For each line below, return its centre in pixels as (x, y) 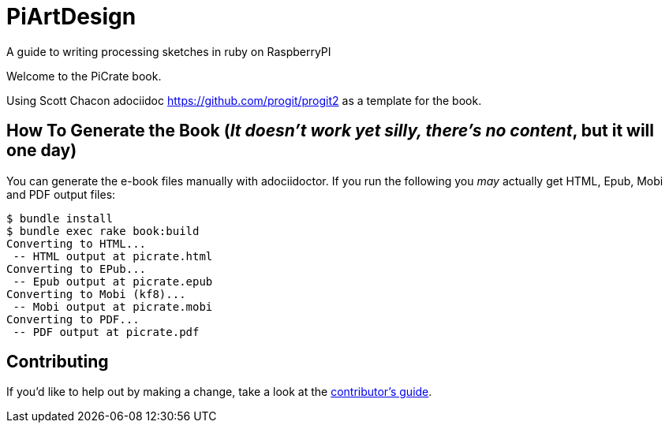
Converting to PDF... (73, 319)
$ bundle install (60, 218)
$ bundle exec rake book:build (103, 231)
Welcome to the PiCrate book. (84, 76)
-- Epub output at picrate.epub (113, 281)
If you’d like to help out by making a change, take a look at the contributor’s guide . (219, 392)
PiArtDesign (71, 17)
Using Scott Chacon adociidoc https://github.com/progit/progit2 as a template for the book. (244, 100)
